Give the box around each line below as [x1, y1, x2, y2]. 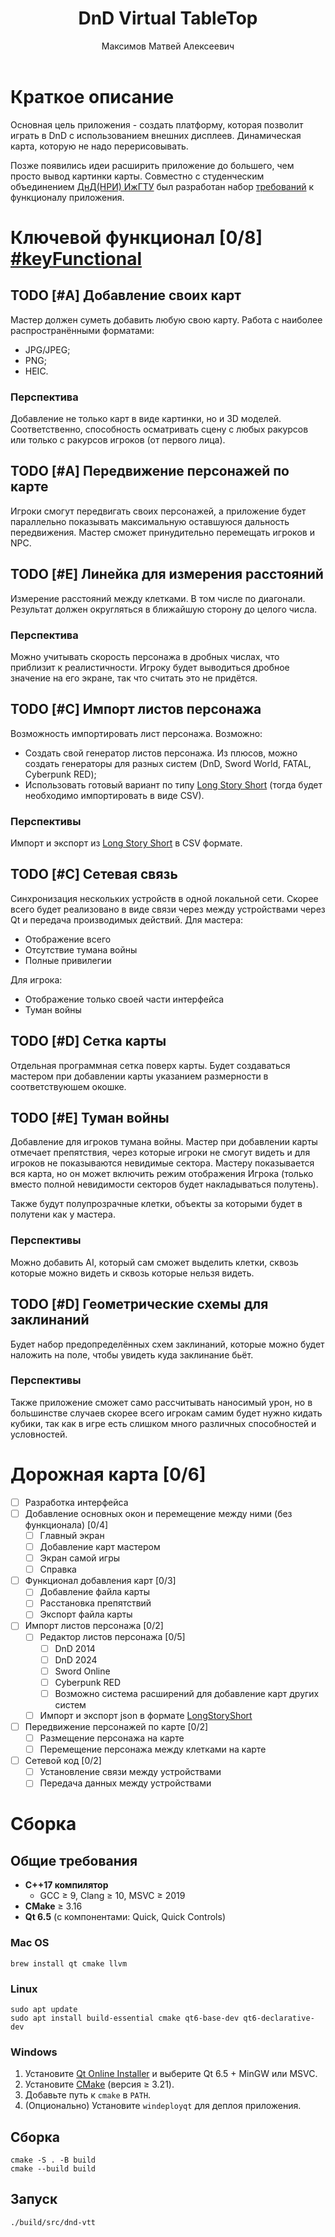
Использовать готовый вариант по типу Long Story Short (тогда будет [24, 778, 323, 791]
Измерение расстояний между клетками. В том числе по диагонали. [10, 592, 306, 604]
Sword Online [54, 1665, 111, 1677]
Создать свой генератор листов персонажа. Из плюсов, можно [24, 747, 298, 759]
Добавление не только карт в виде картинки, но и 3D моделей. [10, 412, 282, 424]
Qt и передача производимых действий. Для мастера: [10, 913, 244, 926]
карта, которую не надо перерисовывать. [10, 140, 189, 152]
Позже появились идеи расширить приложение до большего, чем [10, 159, 295, 171]
